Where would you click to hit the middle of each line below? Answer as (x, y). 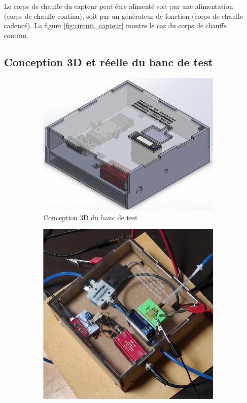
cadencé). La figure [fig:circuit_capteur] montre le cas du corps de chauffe (115, 25)
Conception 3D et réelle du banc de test (108, 61)
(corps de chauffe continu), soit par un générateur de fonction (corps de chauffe (123, 16)
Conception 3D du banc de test (91, 217)
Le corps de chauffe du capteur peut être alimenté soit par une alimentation (119, 6)
